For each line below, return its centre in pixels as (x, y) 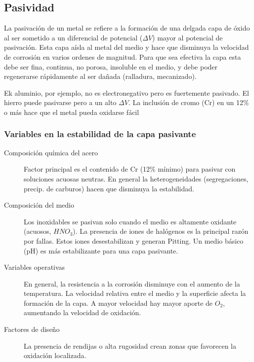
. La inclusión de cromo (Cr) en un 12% (189, 102)
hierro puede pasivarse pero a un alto (60, 102)
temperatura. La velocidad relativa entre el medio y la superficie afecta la (135, 293)
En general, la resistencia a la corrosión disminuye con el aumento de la (132, 283)
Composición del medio (39, 205)
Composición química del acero (51, 152)
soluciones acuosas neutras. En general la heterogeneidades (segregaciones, (136, 178)
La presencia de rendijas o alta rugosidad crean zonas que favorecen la (130, 345)
